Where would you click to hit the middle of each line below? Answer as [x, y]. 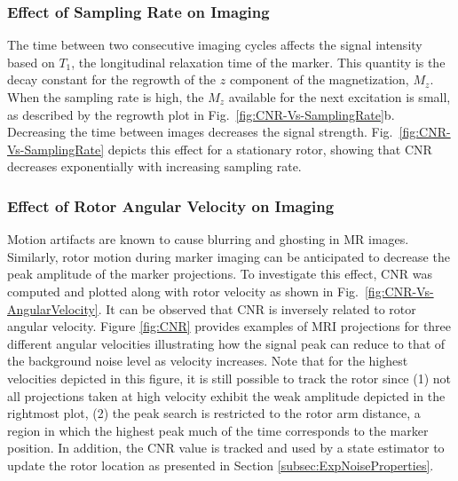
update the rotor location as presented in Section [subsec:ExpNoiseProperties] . [221, 465]
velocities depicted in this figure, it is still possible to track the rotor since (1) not [229, 378]
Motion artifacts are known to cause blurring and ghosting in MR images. [208, 239]
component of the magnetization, [319, 79]
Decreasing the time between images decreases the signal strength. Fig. [200, 132]
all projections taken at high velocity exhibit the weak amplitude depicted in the [226, 395]
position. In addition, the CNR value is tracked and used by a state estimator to [226, 448]
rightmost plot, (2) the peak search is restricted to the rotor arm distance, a [214, 413]
